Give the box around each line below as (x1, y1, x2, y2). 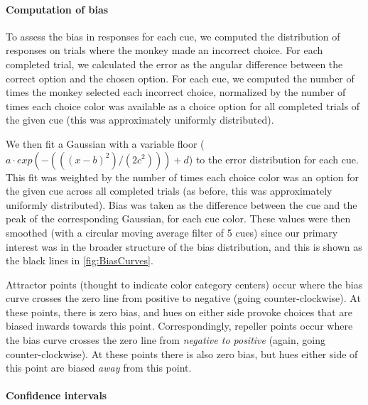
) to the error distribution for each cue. (188, 151, 359, 166)
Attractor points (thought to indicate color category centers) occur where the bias (6, 276, 363, 291)
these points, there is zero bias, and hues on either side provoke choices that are (6, 304, 352, 319)
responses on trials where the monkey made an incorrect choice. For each (6, 43, 323, 58)
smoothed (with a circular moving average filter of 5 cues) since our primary (6, 225, 338, 239)
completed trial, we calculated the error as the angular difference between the (6, 56, 343, 71)
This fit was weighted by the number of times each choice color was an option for (6, 169, 359, 184)
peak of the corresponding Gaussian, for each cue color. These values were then (6, 211, 351, 226)
